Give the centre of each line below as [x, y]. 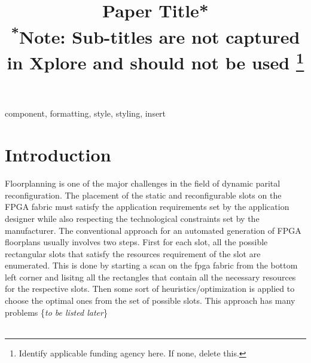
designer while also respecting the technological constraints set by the [132, 218]
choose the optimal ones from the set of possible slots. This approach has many [150, 301]
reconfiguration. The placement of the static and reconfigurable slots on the [143, 195]
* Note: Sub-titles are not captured [155, 35]
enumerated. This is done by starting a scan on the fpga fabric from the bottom [151, 265]
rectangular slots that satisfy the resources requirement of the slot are [133, 253]
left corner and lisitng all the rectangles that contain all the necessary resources [150, 277]
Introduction [58, 155]
